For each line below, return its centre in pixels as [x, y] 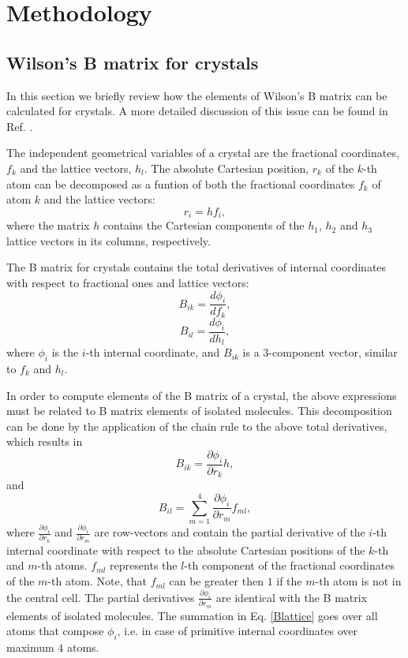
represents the [144, 565]
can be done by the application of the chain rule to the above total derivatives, [197, 426]
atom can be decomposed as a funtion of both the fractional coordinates [181, 183]
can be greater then [216, 581]
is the [65, 352]
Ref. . [20, 126]
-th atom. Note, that [97, 581]
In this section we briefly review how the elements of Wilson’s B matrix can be [197, 95]
